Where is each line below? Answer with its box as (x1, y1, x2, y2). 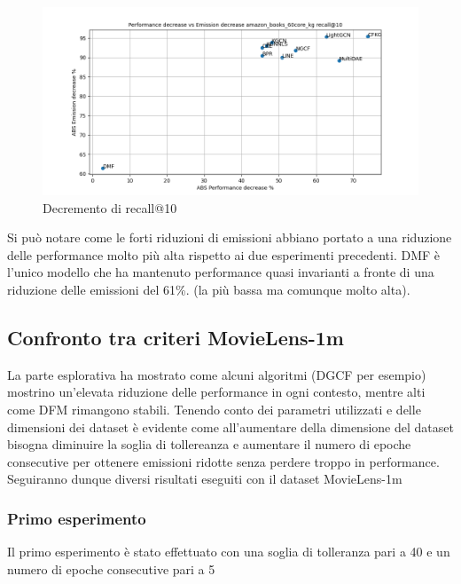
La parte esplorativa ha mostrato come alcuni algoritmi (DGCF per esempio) (7, 365, 426, 383)
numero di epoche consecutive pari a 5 (7, 559, 215, 578)
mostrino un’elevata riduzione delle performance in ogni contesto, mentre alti (7, 383, 426, 401)
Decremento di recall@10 (43, 198, 177, 217)
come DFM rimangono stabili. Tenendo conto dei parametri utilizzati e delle (7, 399, 421, 418)
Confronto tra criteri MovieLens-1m (7, 323, 344, 351)
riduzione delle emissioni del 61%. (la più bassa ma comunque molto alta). (7, 280, 410, 298)
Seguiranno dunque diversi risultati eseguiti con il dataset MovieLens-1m (7, 470, 402, 488)
